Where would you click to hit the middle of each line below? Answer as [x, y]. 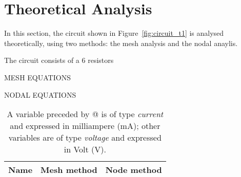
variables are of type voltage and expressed [85, 138]
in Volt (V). [85, 149]
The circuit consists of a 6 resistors [59, 60]
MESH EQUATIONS [37, 77]
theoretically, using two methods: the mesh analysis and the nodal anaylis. [121, 43]
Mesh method [69, 170]
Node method [134, 170]
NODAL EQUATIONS [40, 94]
